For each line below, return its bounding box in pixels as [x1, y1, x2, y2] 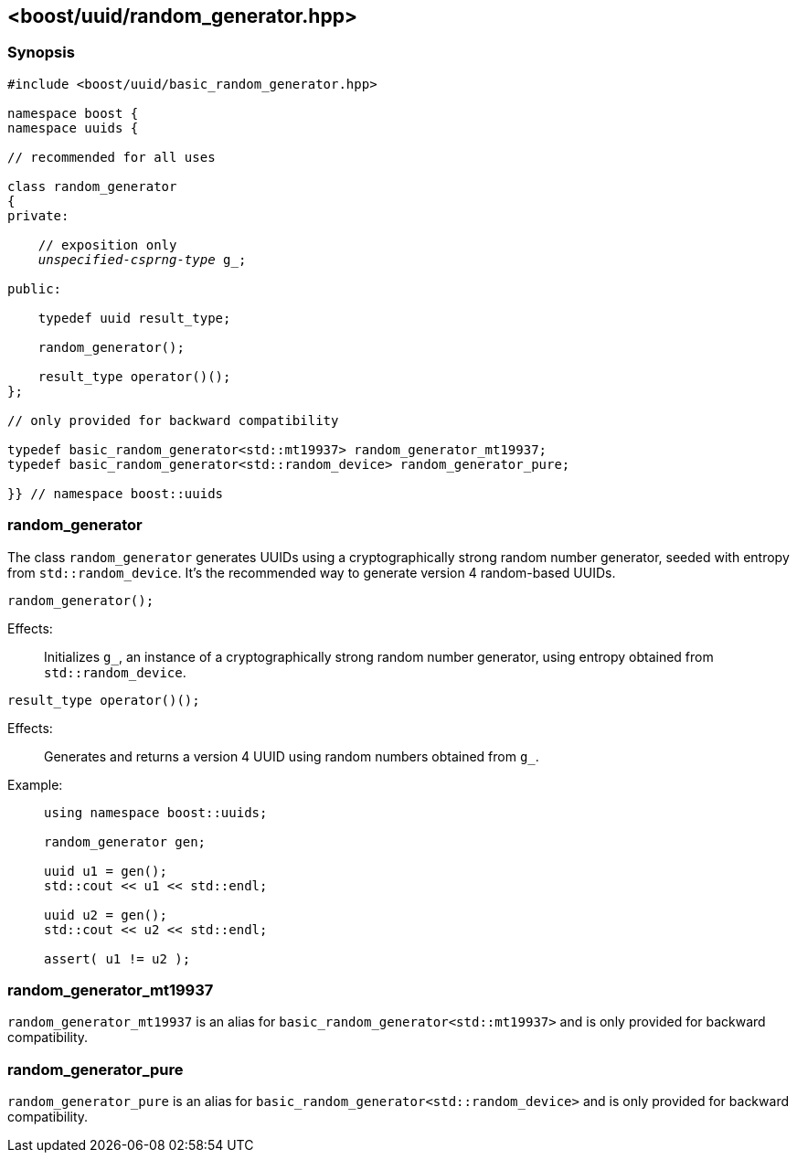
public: [7, 281, 62, 296]
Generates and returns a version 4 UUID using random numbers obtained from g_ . [44, 748, 539, 764]
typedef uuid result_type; [37, 310, 231, 325]
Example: [7, 776, 63, 793]
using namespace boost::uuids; [44, 804, 268, 820]
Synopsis [7, 43, 75, 62]
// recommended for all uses [7, 149, 216, 165]
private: [7, 208, 69, 223]
